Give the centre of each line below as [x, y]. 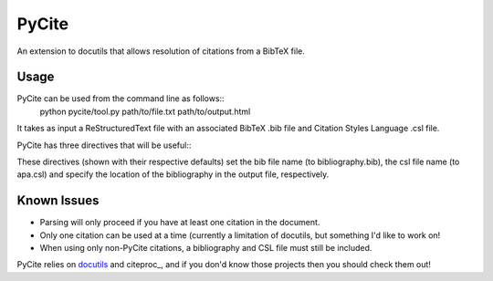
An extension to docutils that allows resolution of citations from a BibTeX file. [161, 51]
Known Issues [58, 201]
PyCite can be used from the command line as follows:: [121, 99]
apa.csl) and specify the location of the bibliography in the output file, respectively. [173, 174]
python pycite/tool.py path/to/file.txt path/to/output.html [145, 111]
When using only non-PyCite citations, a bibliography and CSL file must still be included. [206, 248]
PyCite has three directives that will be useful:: [104, 145]
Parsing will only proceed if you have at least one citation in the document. [180, 223]
